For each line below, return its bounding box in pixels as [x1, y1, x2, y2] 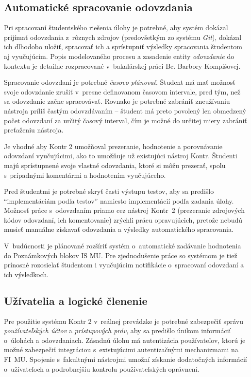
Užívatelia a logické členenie [4, 293, 148, 308]
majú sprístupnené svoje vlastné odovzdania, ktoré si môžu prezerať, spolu [4, 160, 226, 170]
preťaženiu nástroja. [4, 125, 64, 135]
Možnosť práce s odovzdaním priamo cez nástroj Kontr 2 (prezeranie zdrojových [4, 205, 245, 215]
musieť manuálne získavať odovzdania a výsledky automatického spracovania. [4, 224, 234, 234]
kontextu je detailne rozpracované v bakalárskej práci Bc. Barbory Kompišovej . [4, 60, 241, 71]
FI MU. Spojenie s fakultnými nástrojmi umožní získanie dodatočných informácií [4, 354, 247, 364]
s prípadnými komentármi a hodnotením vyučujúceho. [4, 170, 166, 180]
